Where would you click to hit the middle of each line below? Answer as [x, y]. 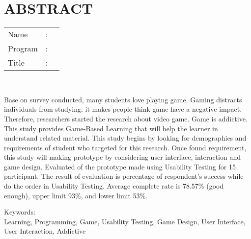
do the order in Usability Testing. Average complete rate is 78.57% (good [114, 186]
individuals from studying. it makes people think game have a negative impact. [123, 109]
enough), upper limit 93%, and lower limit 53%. [76, 195]
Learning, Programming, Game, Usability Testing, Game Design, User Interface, [125, 221]
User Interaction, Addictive [45, 231]
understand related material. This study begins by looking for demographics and [125, 138]
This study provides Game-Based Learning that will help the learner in [111, 128]
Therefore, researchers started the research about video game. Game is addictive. [126, 118]
